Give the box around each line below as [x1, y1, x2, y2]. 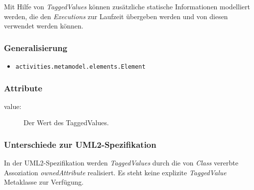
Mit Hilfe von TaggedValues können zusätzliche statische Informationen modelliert [4, 1, 250, 11]
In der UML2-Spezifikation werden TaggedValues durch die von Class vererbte [4, 158, 238, 168]
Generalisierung [4, 41, 68, 54]
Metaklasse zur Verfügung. [4, 177, 84, 187]
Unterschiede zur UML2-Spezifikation [4, 138, 156, 150]
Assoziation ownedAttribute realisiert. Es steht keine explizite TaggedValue [4, 167, 227, 177]
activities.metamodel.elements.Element [15, 63, 146, 70]
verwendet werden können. [4, 21, 83, 31]
